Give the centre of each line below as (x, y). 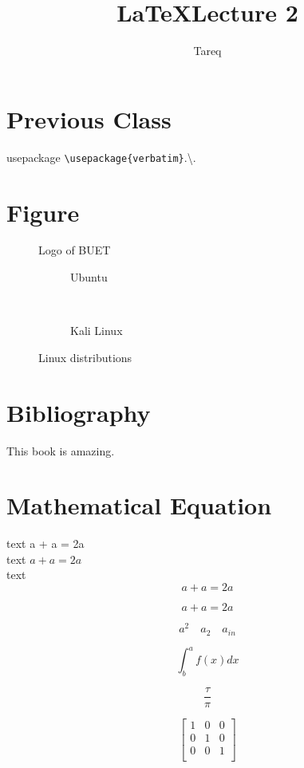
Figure (43, 212)
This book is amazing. (61, 450)
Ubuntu (89, 277)
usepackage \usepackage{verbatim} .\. (101, 157)
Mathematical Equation (139, 505)
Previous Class (89, 118)
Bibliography (79, 412)
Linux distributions (85, 357)
